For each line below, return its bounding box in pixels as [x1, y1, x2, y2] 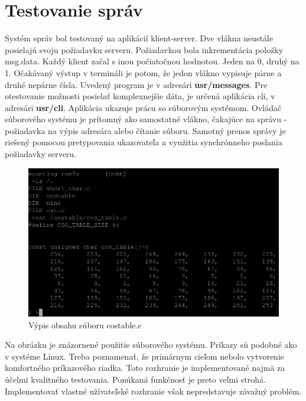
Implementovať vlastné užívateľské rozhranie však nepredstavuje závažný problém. [5, 384, 302, 397]
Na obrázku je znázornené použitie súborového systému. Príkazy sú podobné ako [5, 338, 297, 351]
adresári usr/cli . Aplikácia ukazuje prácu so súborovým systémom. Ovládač [5, 101, 282, 113]
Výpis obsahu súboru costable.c [28, 318, 142, 331]
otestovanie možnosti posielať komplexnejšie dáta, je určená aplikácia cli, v [5, 90, 275, 102]
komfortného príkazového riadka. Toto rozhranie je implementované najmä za [5, 361, 285, 374]
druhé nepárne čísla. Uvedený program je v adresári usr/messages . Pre [5, 78, 268, 90]
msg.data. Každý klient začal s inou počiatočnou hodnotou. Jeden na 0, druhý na [5, 55, 300, 67]
